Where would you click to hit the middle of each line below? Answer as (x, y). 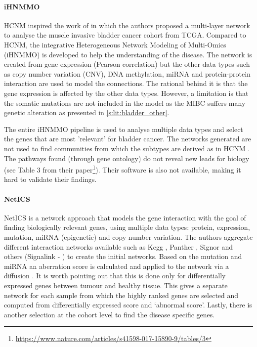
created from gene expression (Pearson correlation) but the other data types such (127, 64)
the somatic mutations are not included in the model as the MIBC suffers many (125, 103)
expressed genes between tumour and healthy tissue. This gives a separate (116, 285)
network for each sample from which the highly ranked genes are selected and (121, 295)
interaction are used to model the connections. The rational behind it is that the (126, 83)
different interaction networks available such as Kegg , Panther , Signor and (119, 246)
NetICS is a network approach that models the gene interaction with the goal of (125, 217)
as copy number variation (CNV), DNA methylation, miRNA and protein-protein (127, 73)
